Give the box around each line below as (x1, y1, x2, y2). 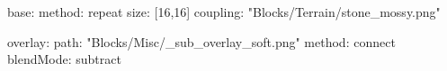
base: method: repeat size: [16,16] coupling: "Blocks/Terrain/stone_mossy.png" (7, 3, 441, 20)
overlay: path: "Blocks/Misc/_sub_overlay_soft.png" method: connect (7, 32, 396, 51)
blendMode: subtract (7, 50, 121, 68)
